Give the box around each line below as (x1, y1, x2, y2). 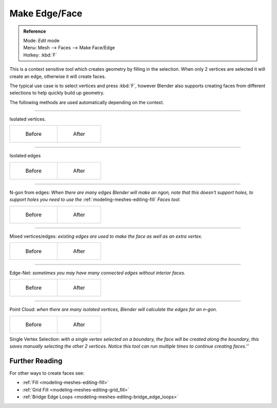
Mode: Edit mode (23, 37, 60, 44)
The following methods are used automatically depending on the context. (9, 99, 164, 105)
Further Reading (9, 357, 63, 365)
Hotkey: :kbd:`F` (23, 52, 57, 58)
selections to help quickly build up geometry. (9, 90, 105, 96)
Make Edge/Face (9, 8, 83, 19)
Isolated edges (9, 153, 41, 159)
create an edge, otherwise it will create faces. (9, 73, 106, 79)
